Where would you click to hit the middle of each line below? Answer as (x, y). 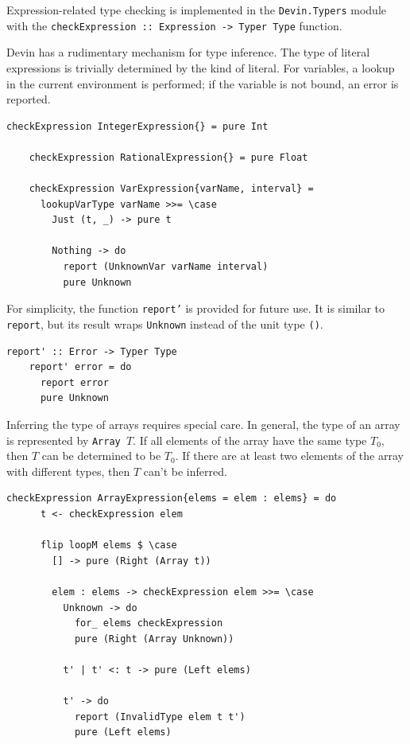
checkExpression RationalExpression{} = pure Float (168, 157)
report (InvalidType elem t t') (160, 717)
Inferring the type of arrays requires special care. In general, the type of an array (203, 424)
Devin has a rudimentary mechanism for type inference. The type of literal (188, 52)
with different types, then (68, 471)
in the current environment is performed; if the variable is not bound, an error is (203, 83)
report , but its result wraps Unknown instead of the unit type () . (165, 323)
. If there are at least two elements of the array (289, 456)
